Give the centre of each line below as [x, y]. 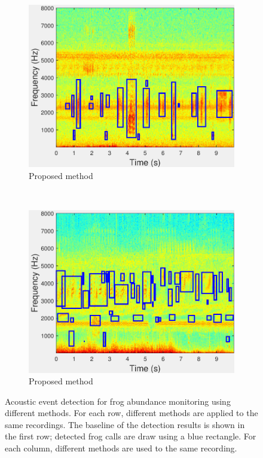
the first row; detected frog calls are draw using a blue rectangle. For [131, 436]
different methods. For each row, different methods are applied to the [131, 413]
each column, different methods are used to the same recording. [121, 448]
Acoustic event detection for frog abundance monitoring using [118, 401]
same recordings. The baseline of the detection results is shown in [125, 424]
